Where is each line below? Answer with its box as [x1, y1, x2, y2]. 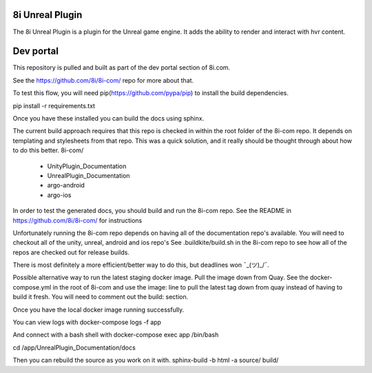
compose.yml [12, 283, 52, 291]
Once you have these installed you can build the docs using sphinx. [12, 114, 205, 122]
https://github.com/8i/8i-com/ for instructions [12, 216, 143, 224]
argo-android [47, 181, 85, 190]
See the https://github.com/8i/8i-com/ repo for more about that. [12, 76, 194, 84]
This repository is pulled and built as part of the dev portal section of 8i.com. [12, 63, 231, 72]
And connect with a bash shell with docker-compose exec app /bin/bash [12, 331, 219, 339]
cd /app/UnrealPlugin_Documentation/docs [12, 343, 136, 352]
